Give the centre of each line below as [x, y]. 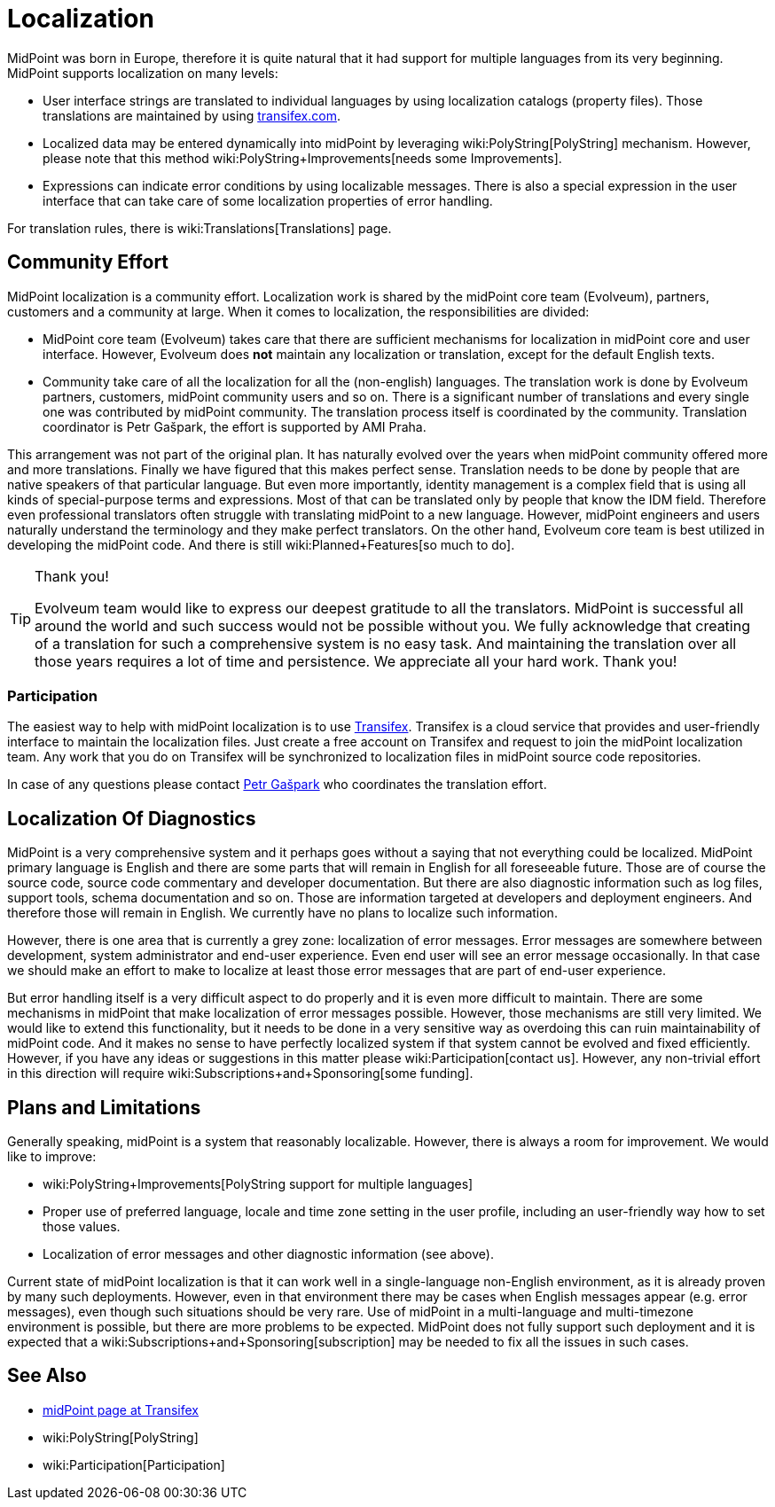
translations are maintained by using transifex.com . [192, 115]
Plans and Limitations [104, 1107]
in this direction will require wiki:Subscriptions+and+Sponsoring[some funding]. [240, 1074]
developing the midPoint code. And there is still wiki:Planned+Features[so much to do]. [261, 544]
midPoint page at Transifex [121, 1409]
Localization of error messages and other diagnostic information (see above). [268, 1254]
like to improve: [52, 1157]
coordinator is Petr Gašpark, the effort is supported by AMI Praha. [235, 426]
